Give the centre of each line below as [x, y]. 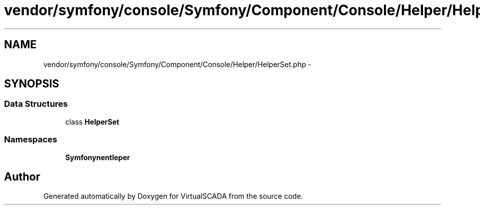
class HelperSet [92, 122]
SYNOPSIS [32, 84]
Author [22, 176]
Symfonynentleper [98, 157]
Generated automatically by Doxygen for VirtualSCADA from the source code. [173, 196]
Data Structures [36, 104]
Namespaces [31, 140]
